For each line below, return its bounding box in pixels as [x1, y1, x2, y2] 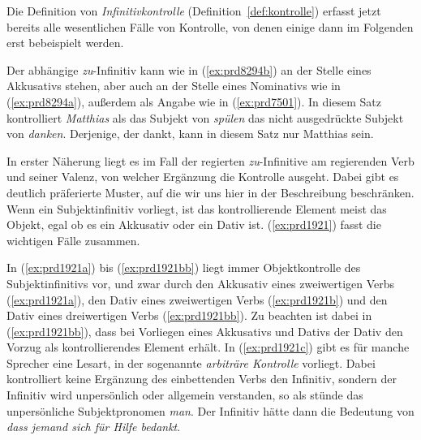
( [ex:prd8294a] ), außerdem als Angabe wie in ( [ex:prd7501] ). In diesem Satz [6, 93, 381, 110]
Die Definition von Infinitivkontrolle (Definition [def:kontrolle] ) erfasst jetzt [6, 2, 381, 19]
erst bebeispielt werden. [6, 34, 124, 51]
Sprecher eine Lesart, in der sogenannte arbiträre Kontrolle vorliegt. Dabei [6, 354, 376, 371]
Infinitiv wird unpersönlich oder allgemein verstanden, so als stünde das [6, 386, 363, 403]
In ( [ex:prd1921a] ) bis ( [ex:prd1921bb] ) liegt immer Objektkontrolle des [6, 259, 361, 276]
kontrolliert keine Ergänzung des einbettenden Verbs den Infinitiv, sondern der [6, 370, 397, 387]
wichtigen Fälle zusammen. [6, 231, 140, 248]
